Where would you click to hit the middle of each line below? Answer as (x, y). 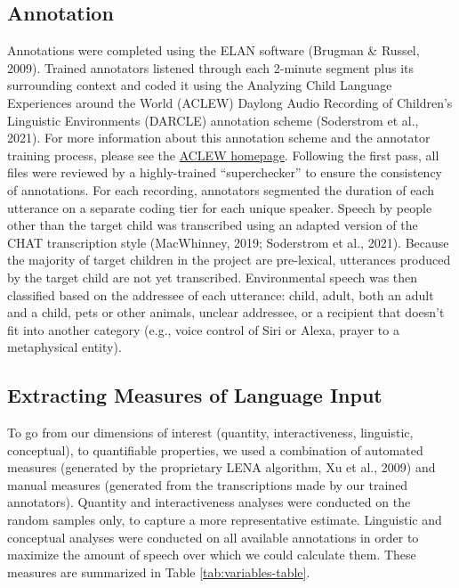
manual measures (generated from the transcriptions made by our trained (208, 484)
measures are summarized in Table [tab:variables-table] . (159, 572)
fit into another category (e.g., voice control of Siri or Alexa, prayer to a (203, 329)
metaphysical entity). (64, 347)
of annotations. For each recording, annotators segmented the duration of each (221, 189)
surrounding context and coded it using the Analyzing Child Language (200, 85)
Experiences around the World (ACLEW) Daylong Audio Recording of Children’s (230, 102)
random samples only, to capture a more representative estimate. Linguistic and (225, 520)
